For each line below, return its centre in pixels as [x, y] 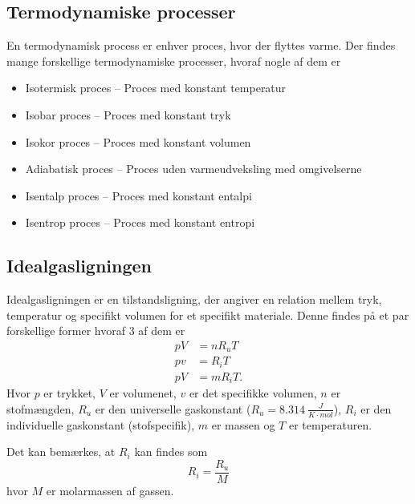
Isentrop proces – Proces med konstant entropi [140, 222]
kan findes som [171, 452]
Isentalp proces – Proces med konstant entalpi [138, 195]
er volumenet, [143, 393]
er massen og [243, 424]
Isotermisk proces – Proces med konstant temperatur [156, 88]
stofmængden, [41, 408]
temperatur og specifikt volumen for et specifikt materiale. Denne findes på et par [208, 314]
